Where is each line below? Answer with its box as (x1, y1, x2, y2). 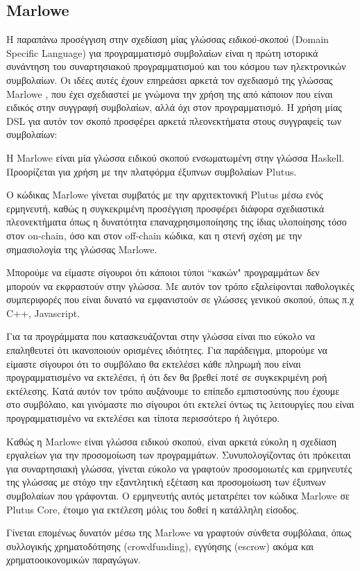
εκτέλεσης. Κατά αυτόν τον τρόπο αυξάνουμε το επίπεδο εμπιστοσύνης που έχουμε (6, 383, 340, 398)
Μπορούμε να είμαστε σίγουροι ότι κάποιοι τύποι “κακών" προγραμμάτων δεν (6, 265, 320, 280)
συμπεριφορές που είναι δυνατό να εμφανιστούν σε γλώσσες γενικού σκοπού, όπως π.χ (6, 292, 354, 307)
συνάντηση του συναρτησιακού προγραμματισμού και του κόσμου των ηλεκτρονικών (6, 59, 346, 74)
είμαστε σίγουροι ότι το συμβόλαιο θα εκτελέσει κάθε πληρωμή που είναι (6, 356, 301, 370)
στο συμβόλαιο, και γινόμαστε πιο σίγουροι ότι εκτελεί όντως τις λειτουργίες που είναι (6, 397, 354, 411)
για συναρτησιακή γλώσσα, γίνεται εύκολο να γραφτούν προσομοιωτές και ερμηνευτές (6, 461, 352, 475)
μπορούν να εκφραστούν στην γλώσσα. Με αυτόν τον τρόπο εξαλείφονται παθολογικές (6, 278, 354, 293)
